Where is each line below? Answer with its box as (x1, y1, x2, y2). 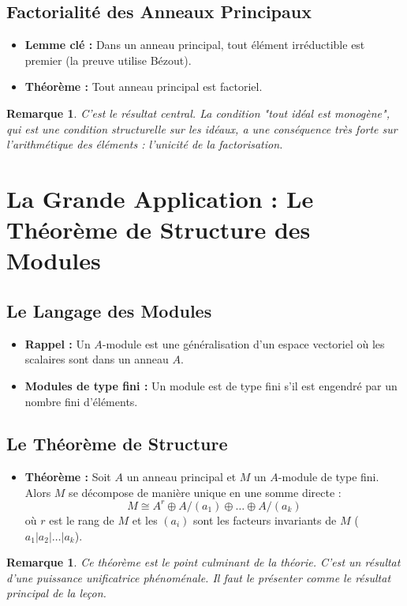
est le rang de (49, 511, 114, 528)
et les (132, 511, 158, 528)
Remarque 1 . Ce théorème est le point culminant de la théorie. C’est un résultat (6, 554, 401, 570)
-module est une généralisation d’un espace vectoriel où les (102, 335, 385, 352)
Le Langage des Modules (6, 298, 212, 322)
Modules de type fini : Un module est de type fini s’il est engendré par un (24, 377, 398, 393)
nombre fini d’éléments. (24, 393, 138, 409)
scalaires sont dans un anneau (24, 351, 169, 367)
